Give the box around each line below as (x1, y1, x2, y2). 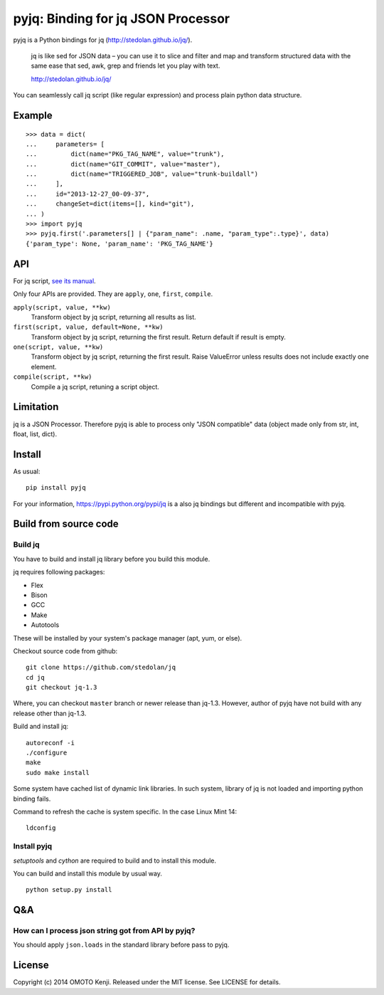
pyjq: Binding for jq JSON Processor (13, 11, 230, 26)
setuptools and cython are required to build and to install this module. (13, 856, 217, 865)
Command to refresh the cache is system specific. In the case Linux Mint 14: (13, 807, 238, 816)
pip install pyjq (26, 484, 86, 492)
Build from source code (13, 518, 119, 530)
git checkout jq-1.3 (26, 683, 97, 692)
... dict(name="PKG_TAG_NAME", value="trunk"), (26, 150, 225, 158)
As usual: (13, 467, 41, 475)
